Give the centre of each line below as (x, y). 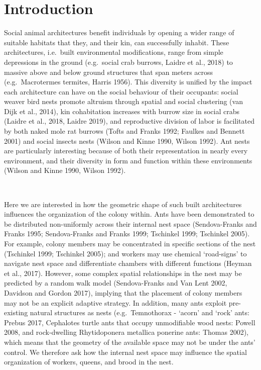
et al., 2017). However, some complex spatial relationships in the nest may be (123, 273)
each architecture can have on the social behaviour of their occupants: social (121, 91)
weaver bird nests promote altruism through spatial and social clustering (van (123, 101)
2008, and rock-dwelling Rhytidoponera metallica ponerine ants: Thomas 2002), (126, 332)
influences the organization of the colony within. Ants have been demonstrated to (129, 214)
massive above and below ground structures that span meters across (109, 72)
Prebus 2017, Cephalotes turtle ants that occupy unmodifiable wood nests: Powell (130, 322)
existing (16, 312)
